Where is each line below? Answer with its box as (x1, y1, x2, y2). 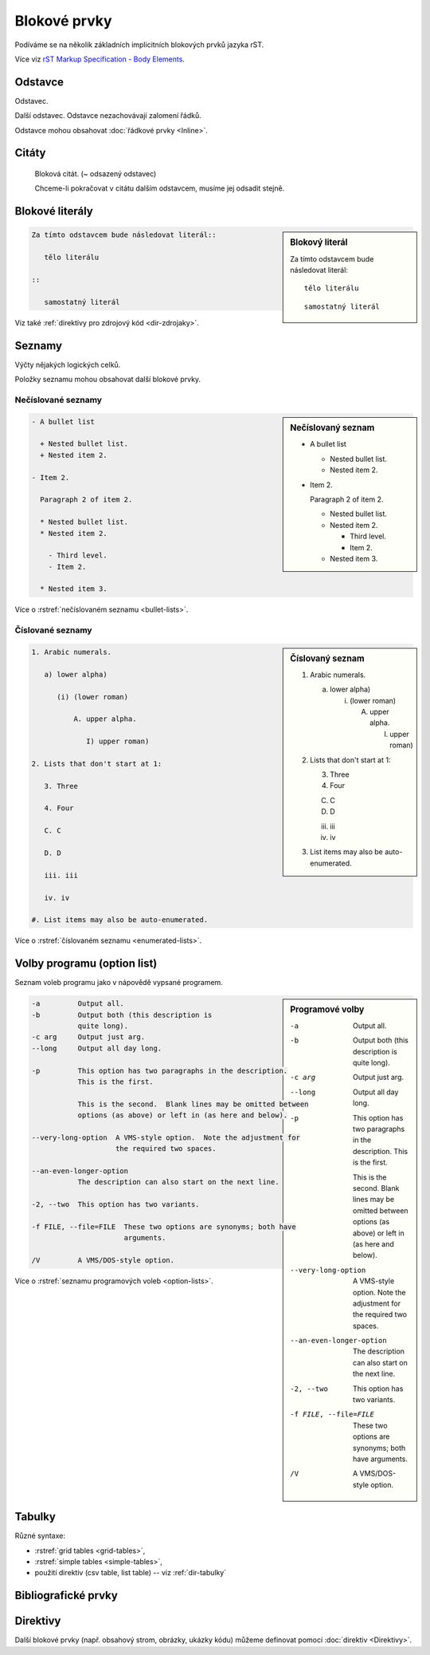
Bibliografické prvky (14, 1589, 119, 1602)
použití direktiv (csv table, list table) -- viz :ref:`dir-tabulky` (34, 1568, 227, 1578)
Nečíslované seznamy (14, 394, 103, 405)
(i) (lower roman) (57, 692, 129, 701)
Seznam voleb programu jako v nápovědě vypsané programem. (14, 978, 223, 987)
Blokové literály (14, 204, 93, 219)
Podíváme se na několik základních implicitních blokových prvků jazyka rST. (14, 40, 264, 49)
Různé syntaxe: (14, 1531, 65, 1541)
